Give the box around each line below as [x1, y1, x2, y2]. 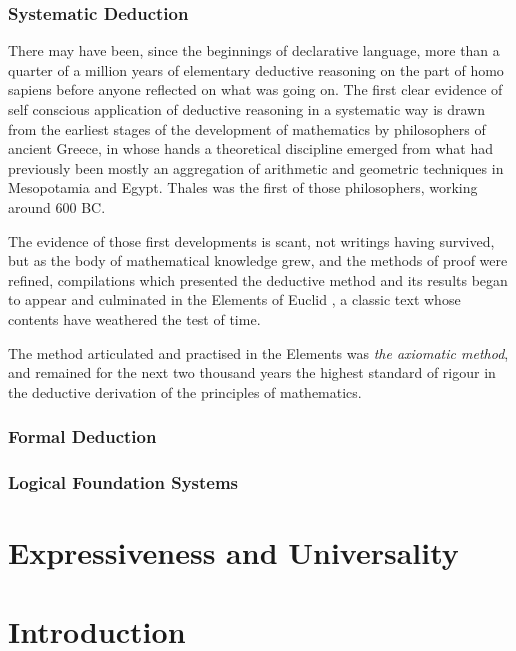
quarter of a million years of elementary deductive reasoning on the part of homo [8, 59, 504, 80]
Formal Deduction [8, 424, 157, 449]
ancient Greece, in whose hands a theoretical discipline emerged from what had [8, 138, 494, 159]
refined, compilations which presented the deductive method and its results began [8, 269, 508, 290]
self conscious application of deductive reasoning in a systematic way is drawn [8, 99, 485, 119]
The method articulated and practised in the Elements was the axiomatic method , [8, 342, 509, 363]
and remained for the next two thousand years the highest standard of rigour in [8, 362, 496, 383]
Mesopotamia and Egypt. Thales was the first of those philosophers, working [8, 177, 478, 198]
